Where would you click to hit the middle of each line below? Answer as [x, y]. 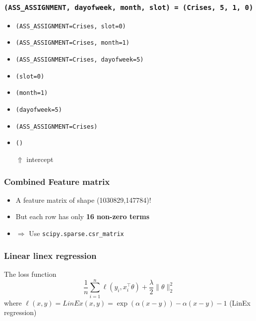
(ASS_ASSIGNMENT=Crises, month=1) [72, 43]
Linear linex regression [50, 255]
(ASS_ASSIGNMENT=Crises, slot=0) [71, 26]
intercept [40, 159]
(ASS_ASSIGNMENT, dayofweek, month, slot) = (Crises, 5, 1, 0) [129, 7]
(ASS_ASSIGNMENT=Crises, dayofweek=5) [80, 60]
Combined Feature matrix [57, 181]
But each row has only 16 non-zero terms [83, 216]
